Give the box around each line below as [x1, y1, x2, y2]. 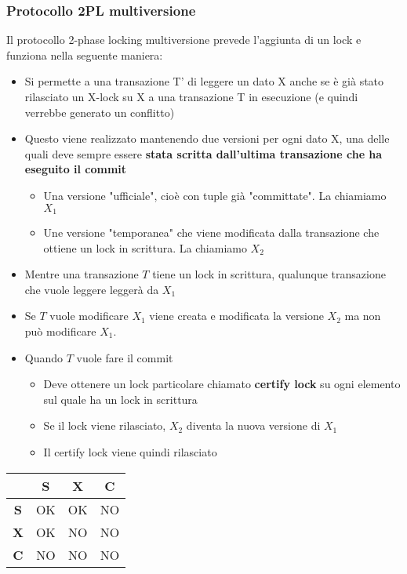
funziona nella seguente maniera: [6, 46, 163, 63]
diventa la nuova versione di [186, 417, 321, 434]
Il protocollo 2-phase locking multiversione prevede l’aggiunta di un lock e [6, 31, 362, 48]
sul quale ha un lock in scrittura [43, 391, 198, 407]
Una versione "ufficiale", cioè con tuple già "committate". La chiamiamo [43, 187, 387, 203]
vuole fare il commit [76, 349, 173, 365]
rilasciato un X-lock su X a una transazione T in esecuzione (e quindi [24, 89, 358, 104]
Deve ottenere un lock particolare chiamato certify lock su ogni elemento [43, 376, 401, 392]
